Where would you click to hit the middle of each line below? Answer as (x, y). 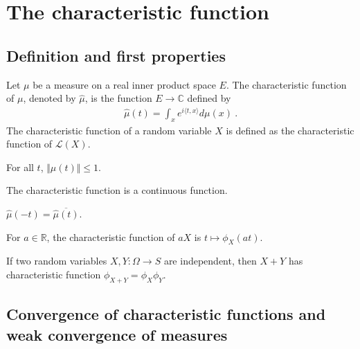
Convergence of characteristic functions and (166, 314)
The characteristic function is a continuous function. (117, 190)
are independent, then (210, 261)
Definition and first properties (116, 55)
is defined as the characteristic (290, 130)
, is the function (118, 98)
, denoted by (49, 98)
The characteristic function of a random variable (109, 130)
